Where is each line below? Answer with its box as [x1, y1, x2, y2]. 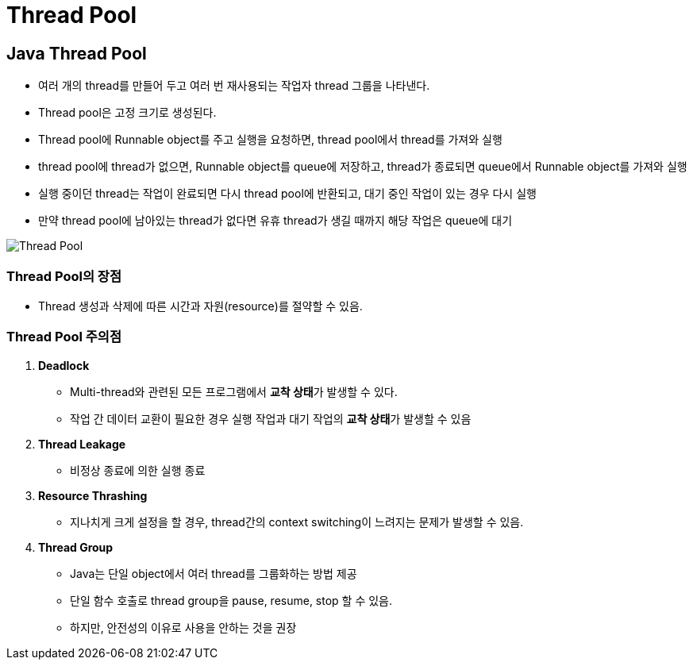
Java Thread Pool [6, 43, 147, 64]
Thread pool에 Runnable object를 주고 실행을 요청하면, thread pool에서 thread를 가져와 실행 [38, 133, 502, 147]
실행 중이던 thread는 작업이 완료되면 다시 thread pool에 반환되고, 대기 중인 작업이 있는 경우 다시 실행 [38, 187, 537, 201]
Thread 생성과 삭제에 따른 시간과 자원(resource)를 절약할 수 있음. [38, 298, 363, 313]
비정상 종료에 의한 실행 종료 [70, 463, 206, 477]
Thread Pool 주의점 [6, 329, 121, 345]
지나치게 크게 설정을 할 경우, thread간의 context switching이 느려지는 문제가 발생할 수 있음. [70, 514, 524, 529]
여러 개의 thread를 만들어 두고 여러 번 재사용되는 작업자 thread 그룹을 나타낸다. [38, 79, 430, 93]
